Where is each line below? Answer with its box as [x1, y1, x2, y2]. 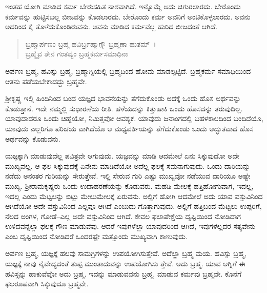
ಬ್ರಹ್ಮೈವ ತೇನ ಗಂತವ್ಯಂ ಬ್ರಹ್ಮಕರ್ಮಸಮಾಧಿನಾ [25, 48, 129, 59]
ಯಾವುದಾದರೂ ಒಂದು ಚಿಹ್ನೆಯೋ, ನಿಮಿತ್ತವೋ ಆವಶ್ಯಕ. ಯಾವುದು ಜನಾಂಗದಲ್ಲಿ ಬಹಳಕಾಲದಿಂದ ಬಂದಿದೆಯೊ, [5, 113, 263, 124]
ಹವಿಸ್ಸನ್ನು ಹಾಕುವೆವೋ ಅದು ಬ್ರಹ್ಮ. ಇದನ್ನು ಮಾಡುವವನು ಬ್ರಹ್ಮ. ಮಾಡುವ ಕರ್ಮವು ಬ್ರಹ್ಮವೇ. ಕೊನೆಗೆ [5, 268, 242, 279]
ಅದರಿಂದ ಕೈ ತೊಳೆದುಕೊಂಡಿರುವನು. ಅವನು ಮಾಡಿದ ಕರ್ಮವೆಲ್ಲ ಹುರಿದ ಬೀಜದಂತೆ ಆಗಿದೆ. [5, 21, 218, 32]
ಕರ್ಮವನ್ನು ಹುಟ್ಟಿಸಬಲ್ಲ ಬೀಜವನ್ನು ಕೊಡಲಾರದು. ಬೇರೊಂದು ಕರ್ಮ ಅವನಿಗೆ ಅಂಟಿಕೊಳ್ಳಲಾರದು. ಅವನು [5, 11, 251, 22]
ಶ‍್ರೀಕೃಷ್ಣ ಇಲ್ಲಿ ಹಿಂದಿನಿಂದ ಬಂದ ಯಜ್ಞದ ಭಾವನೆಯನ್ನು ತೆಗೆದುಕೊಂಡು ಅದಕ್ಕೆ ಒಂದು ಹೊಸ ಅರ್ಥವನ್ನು [5, 93, 241, 104]
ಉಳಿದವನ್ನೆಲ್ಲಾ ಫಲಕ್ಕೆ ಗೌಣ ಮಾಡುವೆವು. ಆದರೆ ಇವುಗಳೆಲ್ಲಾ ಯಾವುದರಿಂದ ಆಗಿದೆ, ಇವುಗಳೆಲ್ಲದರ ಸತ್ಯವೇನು [5, 221, 255, 231]
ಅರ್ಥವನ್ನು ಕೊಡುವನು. [5, 133, 60, 144]
